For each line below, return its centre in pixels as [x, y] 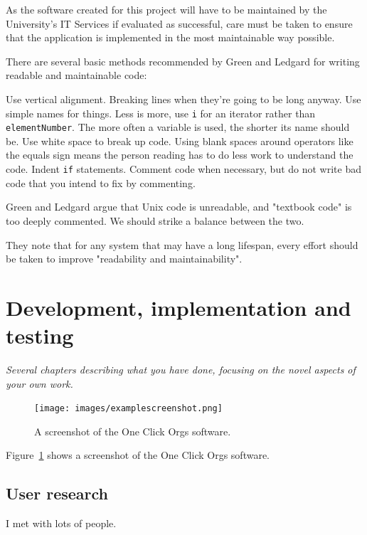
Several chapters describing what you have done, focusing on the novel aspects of [181, 369]
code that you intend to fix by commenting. [101, 182]
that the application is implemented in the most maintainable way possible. [170, 37]
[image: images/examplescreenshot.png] [128, 409]
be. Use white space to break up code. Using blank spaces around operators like [180, 141]
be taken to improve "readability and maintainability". [124, 259]
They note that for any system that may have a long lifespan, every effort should [182, 244]
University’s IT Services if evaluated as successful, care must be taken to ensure [179, 23]
